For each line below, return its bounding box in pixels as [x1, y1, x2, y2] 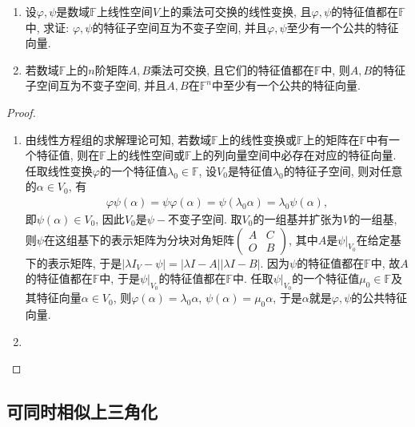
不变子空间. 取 [167, 210, 242, 227]
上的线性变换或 [217, 131, 297, 147]
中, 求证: [25, 18, 70, 35]
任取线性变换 [25, 162, 93, 179]
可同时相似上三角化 [6, 399, 158, 424]
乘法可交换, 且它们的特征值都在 [150, 61, 314, 78]
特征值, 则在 [36, 147, 100, 163]
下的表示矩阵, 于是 [25, 254, 122, 271]
